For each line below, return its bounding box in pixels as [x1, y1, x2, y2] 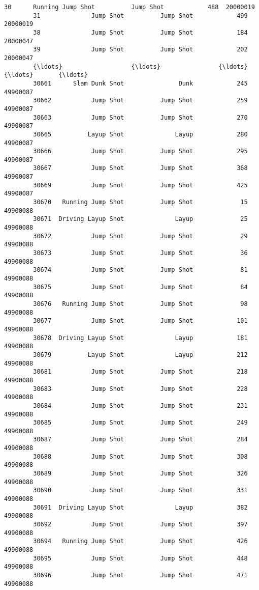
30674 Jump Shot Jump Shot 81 [33, 266, 248, 274]
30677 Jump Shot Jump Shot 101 [33, 317, 248, 325]
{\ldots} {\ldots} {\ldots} [33, 63, 248, 70]
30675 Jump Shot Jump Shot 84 [33, 283, 248, 291]
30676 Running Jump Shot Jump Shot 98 [33, 300, 248, 307]
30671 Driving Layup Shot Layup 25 [33, 215, 248, 223]
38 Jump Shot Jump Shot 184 [33, 29, 248, 36]
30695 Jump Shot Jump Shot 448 [33, 554, 248, 562]
